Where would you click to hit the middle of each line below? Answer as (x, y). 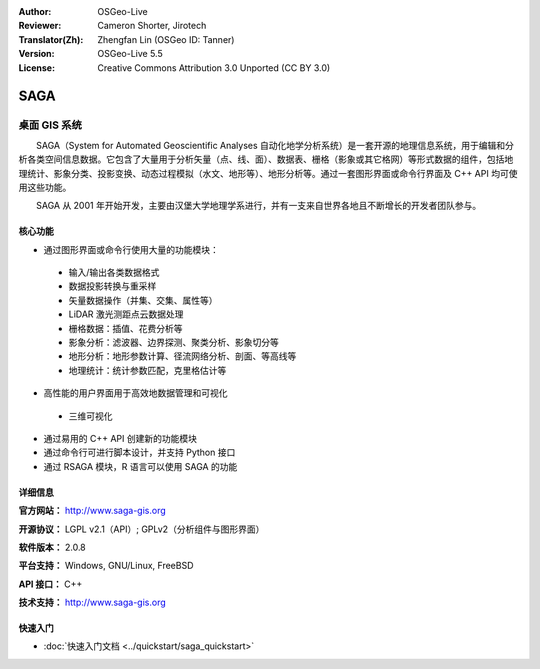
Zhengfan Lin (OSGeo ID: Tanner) (166, 39)
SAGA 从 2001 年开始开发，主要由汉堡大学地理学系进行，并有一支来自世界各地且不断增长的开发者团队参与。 (258, 206)
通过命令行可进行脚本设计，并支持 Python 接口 (139, 452)
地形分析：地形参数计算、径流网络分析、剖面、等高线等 (182, 356)
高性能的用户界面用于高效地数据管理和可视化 (135, 393)
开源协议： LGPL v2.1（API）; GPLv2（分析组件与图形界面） (141, 529)
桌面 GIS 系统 (50, 125)
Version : (36, 54)
